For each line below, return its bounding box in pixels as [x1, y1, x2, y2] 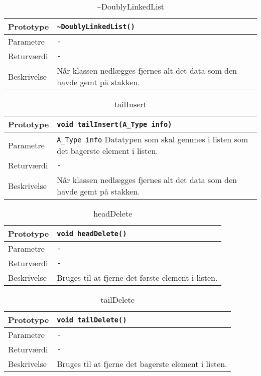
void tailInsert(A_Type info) [57, 120, 172, 128]
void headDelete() [57, 229, 127, 238]
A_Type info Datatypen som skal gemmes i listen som [57, 133, 248, 145]
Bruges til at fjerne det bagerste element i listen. [57, 358, 227, 369]
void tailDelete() [57, 315, 127, 324]
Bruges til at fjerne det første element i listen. [57, 272, 218, 283]
